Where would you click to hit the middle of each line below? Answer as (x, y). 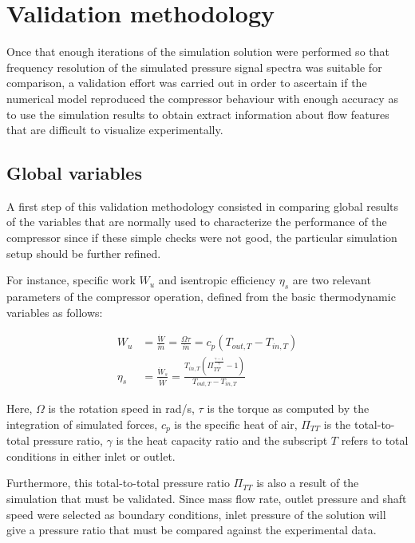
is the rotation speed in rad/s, (121, 408)
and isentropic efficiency (217, 280)
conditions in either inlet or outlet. (91, 456)
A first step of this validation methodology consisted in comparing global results (203, 206)
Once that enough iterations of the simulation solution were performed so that (198, 52)
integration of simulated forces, (82, 424)
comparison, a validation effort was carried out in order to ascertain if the (187, 83)
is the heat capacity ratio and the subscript (222, 440)
